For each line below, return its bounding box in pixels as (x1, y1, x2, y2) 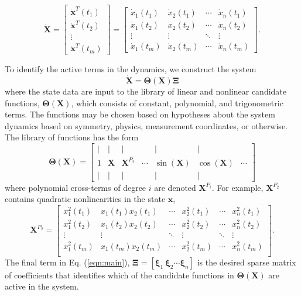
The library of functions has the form (5, 131, 139, 143)
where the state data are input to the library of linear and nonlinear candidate (5, 85, 287, 97)
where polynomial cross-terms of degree (5, 181, 146, 193)
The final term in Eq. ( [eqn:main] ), (5, 255, 130, 268)
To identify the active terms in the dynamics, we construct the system (5, 63, 256, 75)
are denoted (154, 181, 196, 193)
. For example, (211, 181, 264, 193)
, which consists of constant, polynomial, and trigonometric (71, 96, 283, 109)
